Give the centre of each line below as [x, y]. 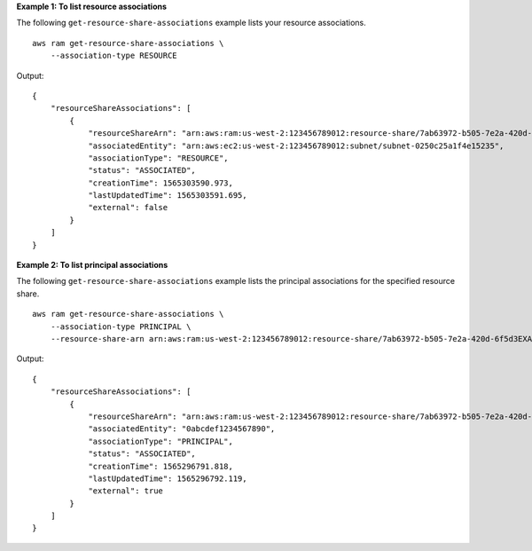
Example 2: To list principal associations [92, 265]
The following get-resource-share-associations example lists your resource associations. [192, 23]
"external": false [128, 208]
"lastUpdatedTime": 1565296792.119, [168, 478]
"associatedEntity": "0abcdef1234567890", [182, 429]
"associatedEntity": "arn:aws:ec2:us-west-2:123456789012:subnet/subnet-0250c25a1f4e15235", [296, 146]
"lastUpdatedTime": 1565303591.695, [168, 196]
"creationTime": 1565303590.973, [161, 183]
